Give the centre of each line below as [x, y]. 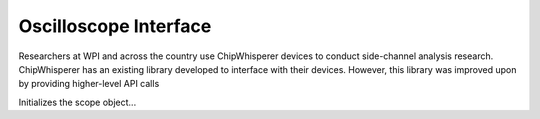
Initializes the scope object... [77, 102]
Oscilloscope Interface [115, 26]
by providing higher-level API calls [89, 84]
